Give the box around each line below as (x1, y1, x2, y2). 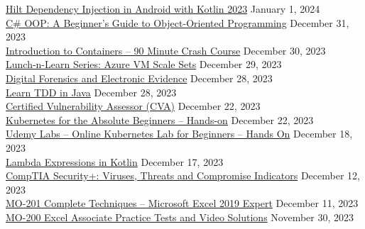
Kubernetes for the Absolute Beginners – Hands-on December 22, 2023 (6, 112, 314, 127)
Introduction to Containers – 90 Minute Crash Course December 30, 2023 (6, 43, 326, 57)
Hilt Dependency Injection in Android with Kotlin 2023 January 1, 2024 (6, 1, 320, 16)
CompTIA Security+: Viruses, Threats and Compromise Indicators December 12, (6, 168, 360, 183)
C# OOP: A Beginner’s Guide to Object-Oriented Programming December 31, (6, 15, 349, 30)
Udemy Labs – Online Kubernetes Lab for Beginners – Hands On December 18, (6, 126, 353, 141)
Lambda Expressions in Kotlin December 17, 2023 (6, 154, 224, 169)
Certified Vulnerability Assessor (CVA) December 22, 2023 (6, 99, 261, 113)
